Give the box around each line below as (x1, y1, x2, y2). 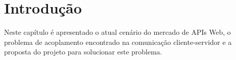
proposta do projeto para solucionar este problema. (4, 46, 162, 57)
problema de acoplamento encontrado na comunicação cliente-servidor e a (4, 36, 232, 47)
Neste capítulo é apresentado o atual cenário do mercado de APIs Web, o (4, 27, 231, 37)
